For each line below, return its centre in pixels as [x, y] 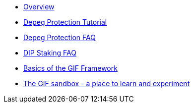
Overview [39, 7]
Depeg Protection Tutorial [65, 22]
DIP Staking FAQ [50, 53]
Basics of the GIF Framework [70, 68]
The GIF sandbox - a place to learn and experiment [107, 83]
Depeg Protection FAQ [60, 37]
